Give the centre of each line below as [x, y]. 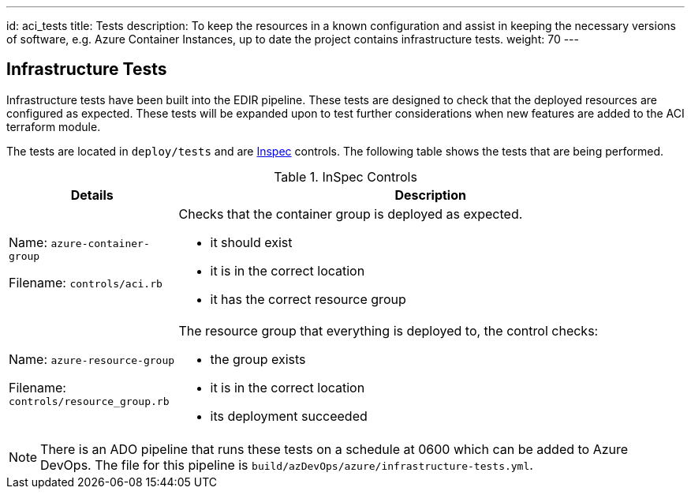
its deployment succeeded [289, 416]
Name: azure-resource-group [92, 360]
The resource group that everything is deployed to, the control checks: [388, 330]
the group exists [258, 359]
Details [92, 195]
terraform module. [54, 126]
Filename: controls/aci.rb [86, 283]
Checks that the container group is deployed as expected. [351, 214]
